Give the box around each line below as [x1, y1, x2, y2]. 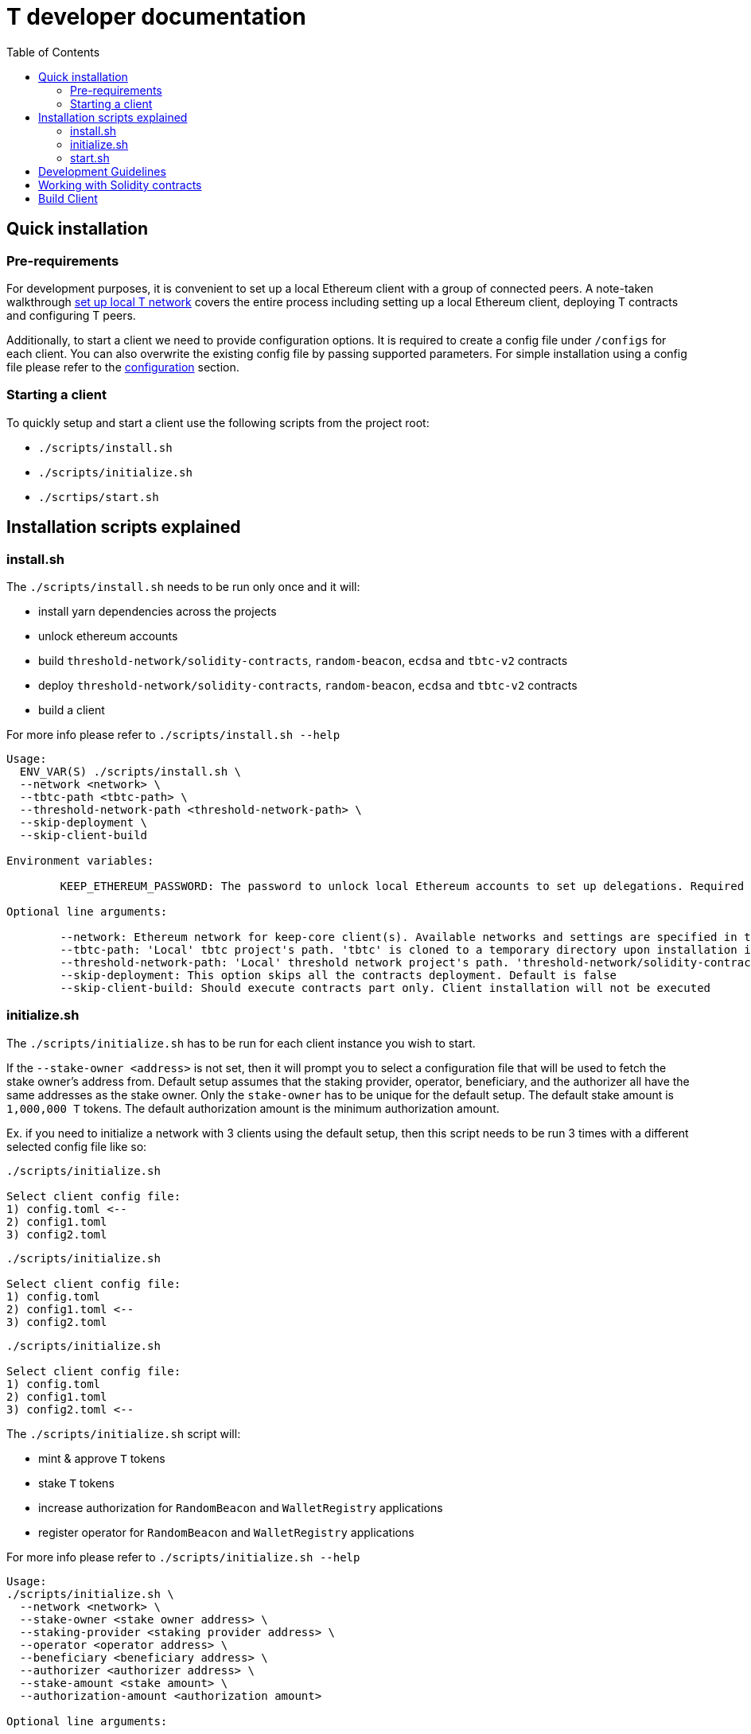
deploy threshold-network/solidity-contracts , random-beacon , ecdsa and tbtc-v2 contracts [38, 678, 578, 692]
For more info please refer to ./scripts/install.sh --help [6, 727, 340, 741]
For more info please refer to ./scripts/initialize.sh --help [6, 1549, 360, 1564]
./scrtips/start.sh [38, 490, 159, 503]
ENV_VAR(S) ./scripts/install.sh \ [19, 764, 242, 778]
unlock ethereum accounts [38, 628, 178, 643]
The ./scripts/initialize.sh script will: [6, 1426, 241, 1440]
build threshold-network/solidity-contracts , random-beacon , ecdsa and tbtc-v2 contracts [38, 653, 568, 667]
